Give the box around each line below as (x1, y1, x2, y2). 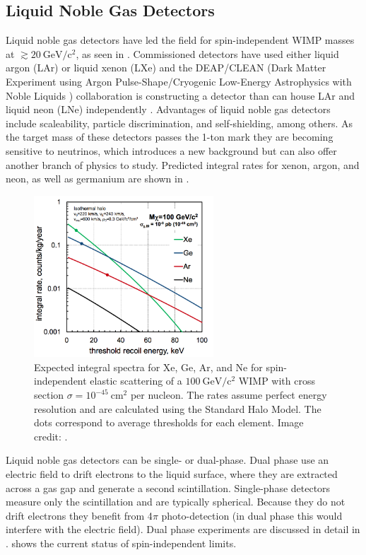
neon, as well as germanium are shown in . (6, 171, 189, 186)
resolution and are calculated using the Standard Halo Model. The (34, 401, 321, 416)
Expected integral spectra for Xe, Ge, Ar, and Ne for (34, 359, 263, 374)
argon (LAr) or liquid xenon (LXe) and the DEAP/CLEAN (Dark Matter (6, 60, 326, 75)
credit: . (34, 428, 68, 443)
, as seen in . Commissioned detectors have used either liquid (76, 46, 339, 61)
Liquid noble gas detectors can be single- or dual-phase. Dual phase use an (6, 452, 329, 467)
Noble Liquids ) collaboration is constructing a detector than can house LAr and (6, 88, 355, 103)
